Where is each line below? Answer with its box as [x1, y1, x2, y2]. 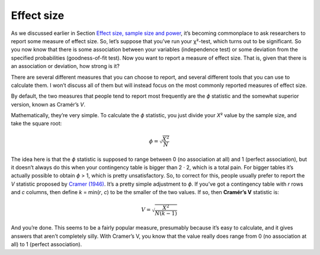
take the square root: [11, 120, 62, 127]
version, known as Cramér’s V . [11, 101, 86, 108]
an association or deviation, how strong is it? [11, 63, 120, 70]
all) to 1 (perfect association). [11, 241, 82, 248]
